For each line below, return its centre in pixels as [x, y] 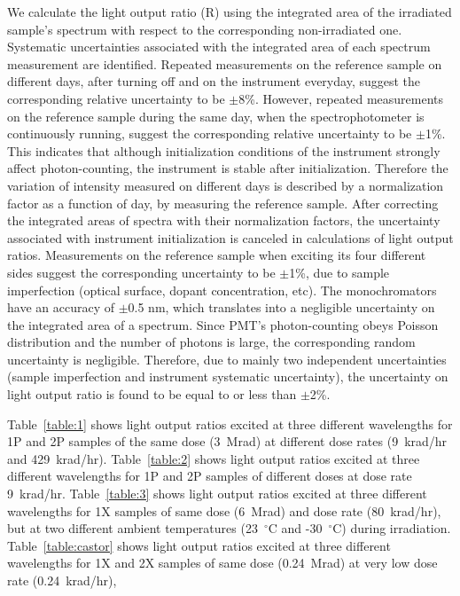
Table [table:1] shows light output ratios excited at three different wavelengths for [230, 423]
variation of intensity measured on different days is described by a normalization [226, 185]
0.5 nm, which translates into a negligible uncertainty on [281, 307]
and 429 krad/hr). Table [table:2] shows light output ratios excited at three [214, 458]
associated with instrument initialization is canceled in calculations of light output [230, 237]
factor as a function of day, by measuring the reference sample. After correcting [223, 203]
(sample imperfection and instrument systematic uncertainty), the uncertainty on [228, 376]
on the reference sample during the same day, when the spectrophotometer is [216, 116]
